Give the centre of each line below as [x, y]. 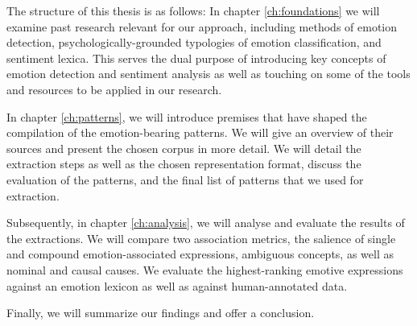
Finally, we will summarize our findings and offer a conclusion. [161, 313]
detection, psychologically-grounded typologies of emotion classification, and [194, 42]
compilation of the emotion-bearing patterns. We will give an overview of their [200, 132]
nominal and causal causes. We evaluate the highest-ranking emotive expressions [205, 269]
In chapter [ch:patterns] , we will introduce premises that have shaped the [187, 116]
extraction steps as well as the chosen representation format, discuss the [184, 164]
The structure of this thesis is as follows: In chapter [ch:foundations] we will [193, 10]
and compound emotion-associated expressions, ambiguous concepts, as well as [200, 254]
